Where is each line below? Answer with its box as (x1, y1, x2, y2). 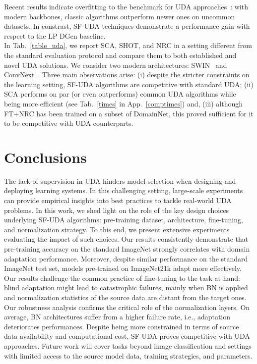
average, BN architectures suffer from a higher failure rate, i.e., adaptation (4, 312, 231, 322)
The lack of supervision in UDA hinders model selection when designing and (4, 175, 236, 186)
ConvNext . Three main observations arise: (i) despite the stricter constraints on (4, 69, 250, 80)
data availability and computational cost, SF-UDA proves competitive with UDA (4, 331, 250, 341)
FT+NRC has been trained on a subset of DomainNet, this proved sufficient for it (4, 108, 254, 118)
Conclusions (4, 147, 87, 167)
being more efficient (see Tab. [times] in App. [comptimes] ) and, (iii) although (4, 98, 243, 108)
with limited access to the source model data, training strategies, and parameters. (4, 350, 253, 361)
